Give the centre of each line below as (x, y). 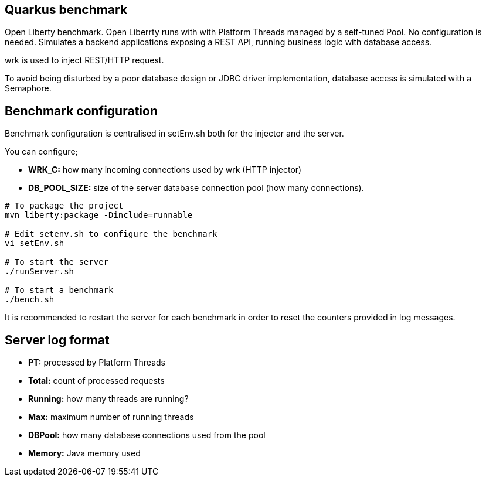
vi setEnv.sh (35, 243)
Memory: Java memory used (84, 453)
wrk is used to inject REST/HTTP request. (84, 60)
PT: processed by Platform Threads (97, 363)
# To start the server (57, 262)
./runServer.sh (40, 272)
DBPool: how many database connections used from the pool (147, 435)
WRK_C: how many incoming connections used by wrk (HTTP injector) (165, 170)
